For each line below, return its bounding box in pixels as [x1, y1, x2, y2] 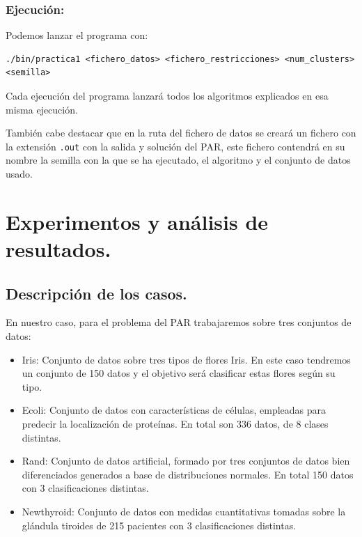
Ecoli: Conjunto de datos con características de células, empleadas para [22, 403, 326, 417]
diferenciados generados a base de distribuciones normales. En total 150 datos [22, 467, 354, 481]
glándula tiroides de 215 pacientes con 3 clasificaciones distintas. [22, 517, 297, 532]
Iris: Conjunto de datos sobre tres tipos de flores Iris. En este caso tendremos [22, 352, 351, 366]
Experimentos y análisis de [6, 207, 269, 235]
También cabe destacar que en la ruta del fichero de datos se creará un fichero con [6, 125, 356, 140]
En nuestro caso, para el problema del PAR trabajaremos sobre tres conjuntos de [6, 315, 352, 329]
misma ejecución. [6, 102, 78, 116]
